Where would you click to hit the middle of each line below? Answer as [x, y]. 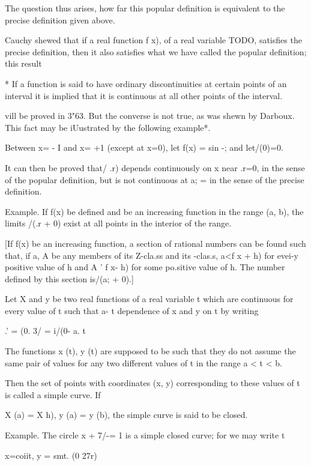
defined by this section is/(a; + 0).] [69, 278]
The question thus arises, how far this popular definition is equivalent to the [145, 8]
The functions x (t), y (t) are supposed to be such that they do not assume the [150, 351]
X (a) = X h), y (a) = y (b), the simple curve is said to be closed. [126, 415]
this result [23, 63]
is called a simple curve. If [53, 394]
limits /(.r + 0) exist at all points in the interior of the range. [118, 223]
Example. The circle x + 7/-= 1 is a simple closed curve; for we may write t [145, 435]
